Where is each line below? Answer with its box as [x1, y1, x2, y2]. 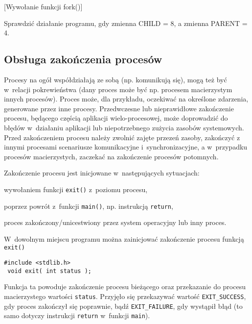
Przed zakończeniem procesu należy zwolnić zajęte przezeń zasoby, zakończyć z [4, 132, 240, 142]
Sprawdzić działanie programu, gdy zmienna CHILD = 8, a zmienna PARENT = [4, 18, 248, 28]
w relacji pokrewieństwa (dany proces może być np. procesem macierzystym [4, 84, 232, 94]
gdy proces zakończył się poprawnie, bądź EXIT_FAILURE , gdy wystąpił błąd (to [4, 300, 243, 311]
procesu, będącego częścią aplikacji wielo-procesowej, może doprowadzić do [4, 113, 228, 123]
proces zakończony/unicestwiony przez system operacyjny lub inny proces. [4, 217, 227, 227]
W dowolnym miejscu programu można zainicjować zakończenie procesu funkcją [4, 233, 244, 244]
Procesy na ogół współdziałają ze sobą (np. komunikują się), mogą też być [4, 74, 227, 84]
